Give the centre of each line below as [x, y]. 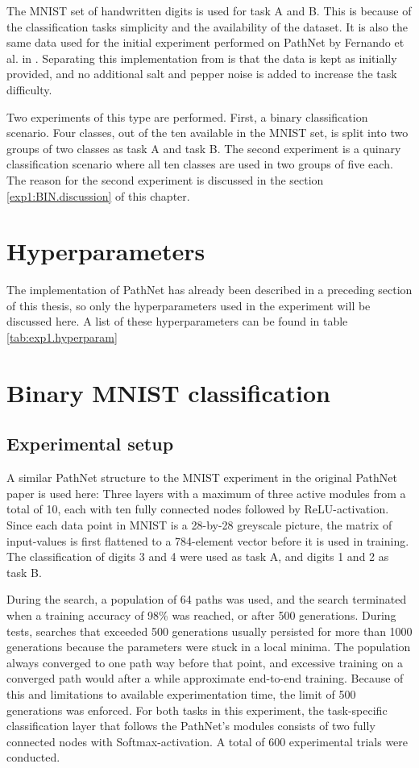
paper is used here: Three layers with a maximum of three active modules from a [206, 493]
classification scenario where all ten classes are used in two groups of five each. [200, 164]
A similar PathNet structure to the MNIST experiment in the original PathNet [202, 477]
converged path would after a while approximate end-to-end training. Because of [205, 678]
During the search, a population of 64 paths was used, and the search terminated [207, 599]
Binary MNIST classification [168, 392]
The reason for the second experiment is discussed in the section [165, 179]
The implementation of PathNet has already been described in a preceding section [209, 290]
